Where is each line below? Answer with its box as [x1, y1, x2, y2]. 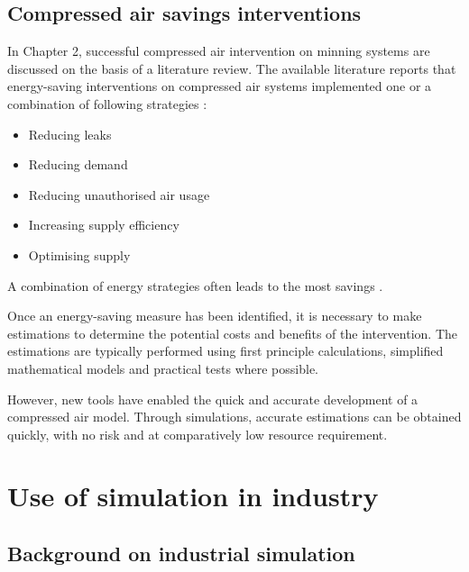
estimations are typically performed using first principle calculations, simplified [7, 341, 444, 360]
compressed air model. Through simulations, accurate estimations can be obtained [7, 407, 462, 426]
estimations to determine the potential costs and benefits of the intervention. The [7, 323, 457, 342]
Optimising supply [28, 245, 131, 264]
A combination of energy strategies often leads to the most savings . [7, 276, 383, 295]
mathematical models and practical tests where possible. [7, 359, 318, 377]
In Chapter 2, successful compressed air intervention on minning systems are [7, 41, 430, 60]
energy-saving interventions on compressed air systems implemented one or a [7, 77, 432, 95]
